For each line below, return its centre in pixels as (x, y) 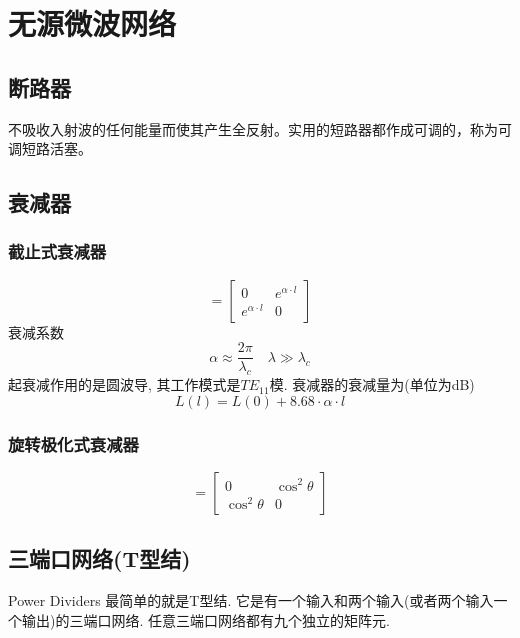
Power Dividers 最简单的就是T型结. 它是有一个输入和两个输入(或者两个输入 (251, 600)
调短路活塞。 (50, 148)
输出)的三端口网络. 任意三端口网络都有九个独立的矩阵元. (205, 619)
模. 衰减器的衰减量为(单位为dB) (372, 384)
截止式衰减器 (57, 251)
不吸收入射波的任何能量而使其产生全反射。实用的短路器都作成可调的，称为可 (260, 128)
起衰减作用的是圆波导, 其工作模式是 (124, 384)
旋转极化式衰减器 (73, 443)
